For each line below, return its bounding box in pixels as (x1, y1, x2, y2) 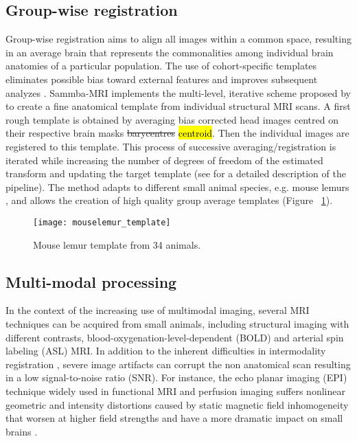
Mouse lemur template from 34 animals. (33, 237, 201, 251)
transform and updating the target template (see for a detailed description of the (5, 166, 346, 181)
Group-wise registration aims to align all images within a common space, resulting (5, 32, 352, 46)
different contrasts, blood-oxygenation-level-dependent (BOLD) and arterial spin (5, 330, 344, 344)
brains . (5, 424, 38, 438)
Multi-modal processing (5, 271, 177, 292)
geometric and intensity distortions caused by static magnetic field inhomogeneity (5, 397, 349, 411)
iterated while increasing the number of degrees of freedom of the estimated (5, 152, 323, 167)
